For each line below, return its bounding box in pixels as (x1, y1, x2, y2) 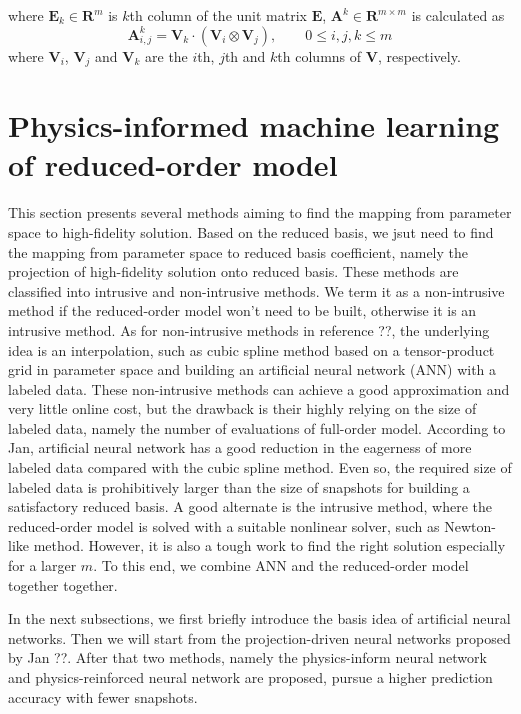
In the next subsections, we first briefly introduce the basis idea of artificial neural (8, 608, 511, 629)
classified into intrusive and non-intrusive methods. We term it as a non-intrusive (8, 280, 505, 301)
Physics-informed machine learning (8, 105, 500, 146)
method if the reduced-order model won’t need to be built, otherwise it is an (8, 300, 477, 321)
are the (145, 45, 188, 66)
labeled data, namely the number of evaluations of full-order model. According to (8, 417, 506, 438)
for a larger (8, 555, 77, 576)
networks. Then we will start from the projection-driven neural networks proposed (8, 627, 511, 648)
